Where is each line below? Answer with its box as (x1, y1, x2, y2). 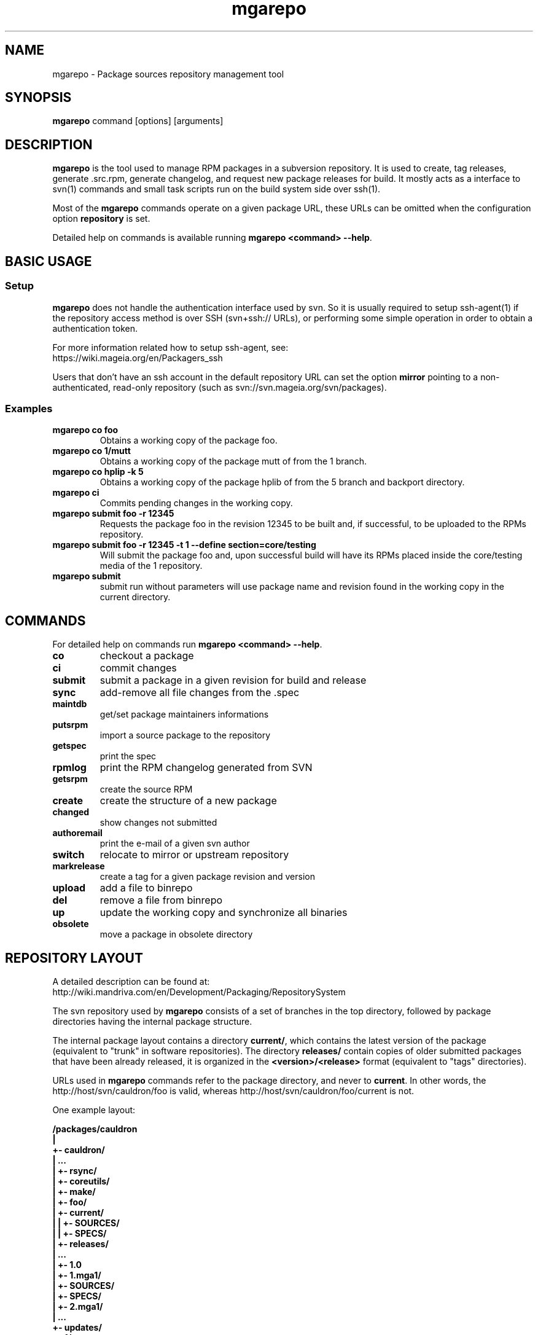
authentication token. (52, 323, 138, 334)
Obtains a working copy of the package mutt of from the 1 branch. (99, 456, 367, 467)
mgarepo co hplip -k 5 (52, 466, 144, 477)
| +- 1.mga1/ (52, 1269, 101, 1280)
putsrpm (52, 719, 88, 730)
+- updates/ (52, 1321, 102, 1333)
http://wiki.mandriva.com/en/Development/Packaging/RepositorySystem (52, 986, 346, 997)
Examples (5, 402, 53, 415)
